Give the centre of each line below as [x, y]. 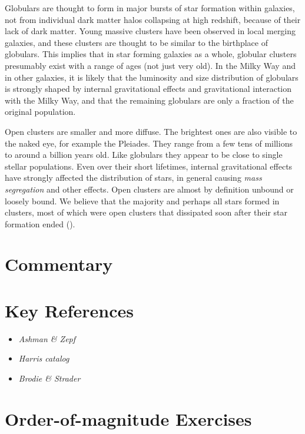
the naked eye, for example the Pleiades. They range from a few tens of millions [149, 143]
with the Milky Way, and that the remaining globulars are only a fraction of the [149, 100]
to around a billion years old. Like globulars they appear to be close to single [144, 155]
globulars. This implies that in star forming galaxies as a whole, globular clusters [151, 54]
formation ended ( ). [40, 223]
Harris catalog [44, 358]
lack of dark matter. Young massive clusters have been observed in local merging [150, 31]
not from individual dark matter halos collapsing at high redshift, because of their [153, 19]
